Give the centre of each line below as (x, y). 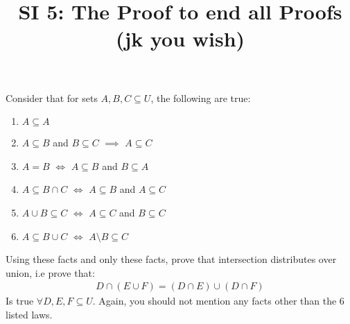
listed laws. (29, 314)
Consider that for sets (52, 97)
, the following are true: (201, 97)
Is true (20, 301)
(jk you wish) (180, 39)
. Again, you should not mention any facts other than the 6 (218, 301)
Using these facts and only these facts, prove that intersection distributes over (171, 259)
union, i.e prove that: (50, 272)
